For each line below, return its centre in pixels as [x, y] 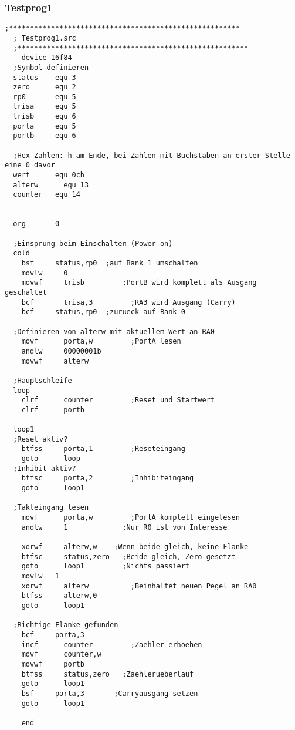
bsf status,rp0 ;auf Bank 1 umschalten [110, 263]
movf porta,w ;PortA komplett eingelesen [130, 518]
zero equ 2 [45, 87]
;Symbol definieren [51, 67]
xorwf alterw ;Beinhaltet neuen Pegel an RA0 [139, 586]
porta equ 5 [45, 126]
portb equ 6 [45, 136]
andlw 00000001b [61, 351]
